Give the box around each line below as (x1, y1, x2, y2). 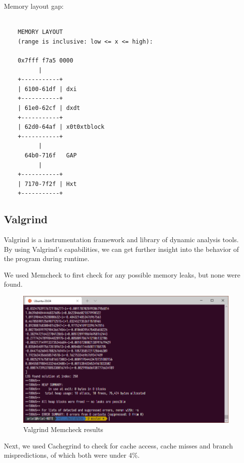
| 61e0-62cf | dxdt (17, 104, 80, 111)
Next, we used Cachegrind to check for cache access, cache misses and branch (4, 440, 233, 450)
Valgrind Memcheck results (23, 424, 104, 434)
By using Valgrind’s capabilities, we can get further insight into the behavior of (4, 244, 239, 254)
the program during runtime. (4, 253, 90, 263)
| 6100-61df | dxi (17, 85, 77, 93)
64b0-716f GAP (24, 152, 77, 159)
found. (4, 279, 23, 289)
